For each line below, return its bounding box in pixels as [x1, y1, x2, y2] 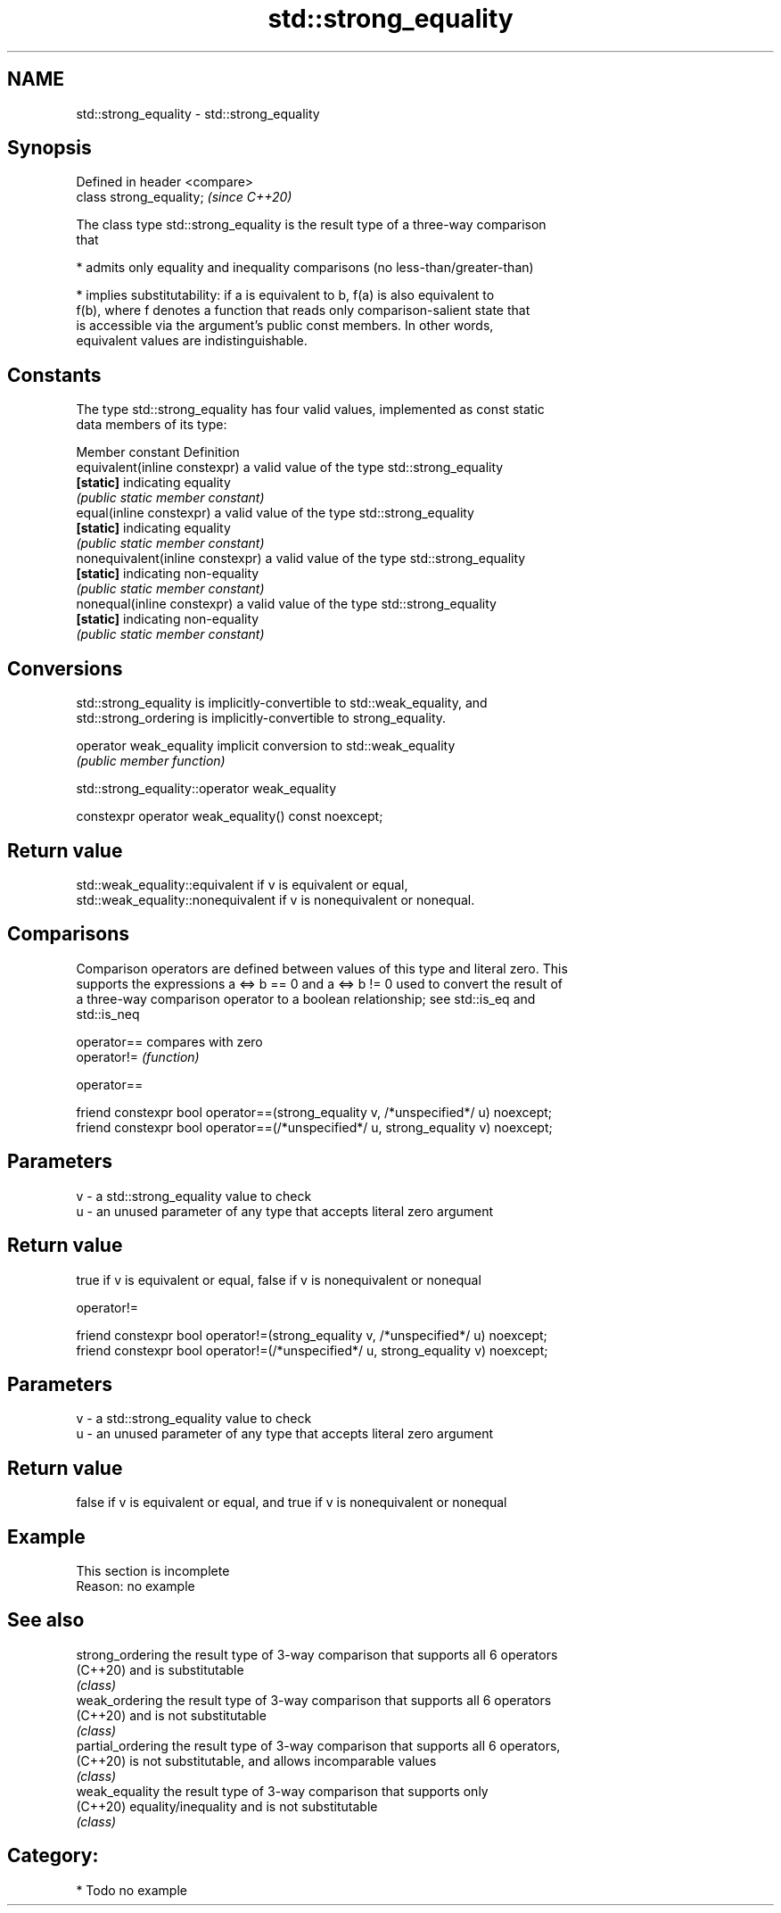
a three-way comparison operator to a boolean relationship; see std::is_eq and [76, 990, 536, 1006]
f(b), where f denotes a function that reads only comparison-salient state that [76, 302, 530, 319]
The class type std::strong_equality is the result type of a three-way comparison [76, 217, 547, 233]
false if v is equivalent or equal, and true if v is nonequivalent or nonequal [76, 1495, 507, 1511]
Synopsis [7, 137, 92, 160]
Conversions [7, 657, 123, 680]
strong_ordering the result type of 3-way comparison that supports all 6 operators [76, 1646, 558, 1662]
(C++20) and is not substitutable [76, 1707, 267, 1723]
